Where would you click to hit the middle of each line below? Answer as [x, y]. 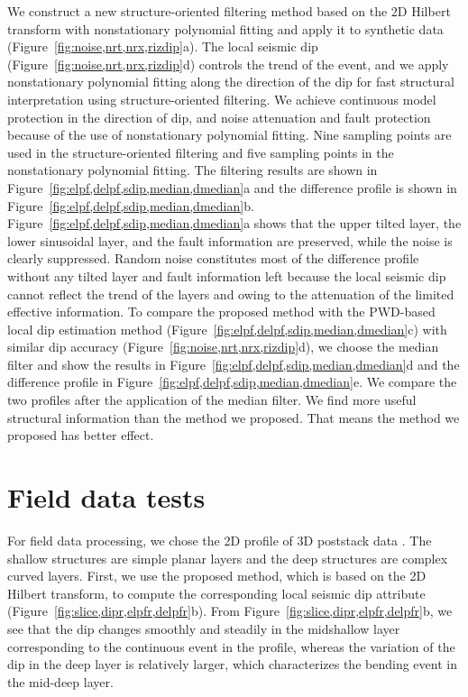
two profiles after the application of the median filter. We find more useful [212, 400]
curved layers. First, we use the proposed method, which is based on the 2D [217, 576]
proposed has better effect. [81, 435]
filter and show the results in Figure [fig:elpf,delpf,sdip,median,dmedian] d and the [234, 364]
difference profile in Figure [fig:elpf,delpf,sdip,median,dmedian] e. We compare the [232, 382]
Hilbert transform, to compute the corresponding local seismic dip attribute [216, 593]
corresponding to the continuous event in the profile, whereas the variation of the [231, 646]
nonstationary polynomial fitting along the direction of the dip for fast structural [231, 82]
